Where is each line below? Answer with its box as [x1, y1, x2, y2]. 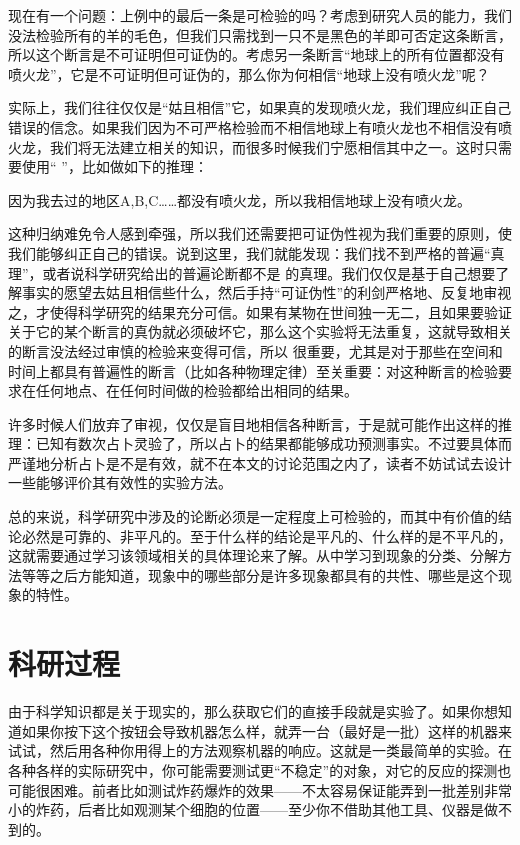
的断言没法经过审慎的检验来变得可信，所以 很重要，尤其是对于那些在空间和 [8, 340, 503, 361]
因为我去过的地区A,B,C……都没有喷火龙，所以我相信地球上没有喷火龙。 [8, 189, 472, 210]
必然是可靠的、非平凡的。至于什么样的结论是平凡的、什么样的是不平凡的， [21, 525, 512, 546]
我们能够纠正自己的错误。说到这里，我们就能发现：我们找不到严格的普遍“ [8, 242, 491, 263]
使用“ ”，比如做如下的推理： [21, 156, 208, 177]
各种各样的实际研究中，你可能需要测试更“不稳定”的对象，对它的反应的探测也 [8, 759, 512, 780]
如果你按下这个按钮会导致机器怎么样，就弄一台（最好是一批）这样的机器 [21, 720, 498, 741]
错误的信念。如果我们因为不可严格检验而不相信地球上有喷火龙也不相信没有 [8, 116, 498, 137]
